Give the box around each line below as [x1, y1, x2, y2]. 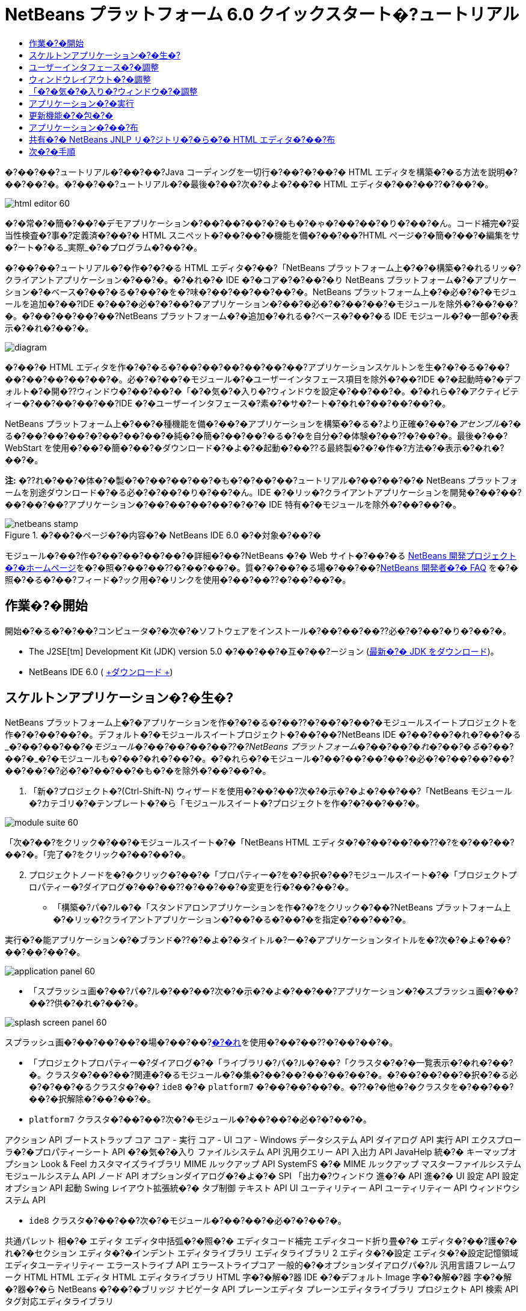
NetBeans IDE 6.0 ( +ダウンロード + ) [29, 666, 173, 677]
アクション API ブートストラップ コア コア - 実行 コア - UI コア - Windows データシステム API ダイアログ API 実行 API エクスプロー [5, 1135, 522, 1145]
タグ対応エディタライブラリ [5, 1296, 114, 1307]
